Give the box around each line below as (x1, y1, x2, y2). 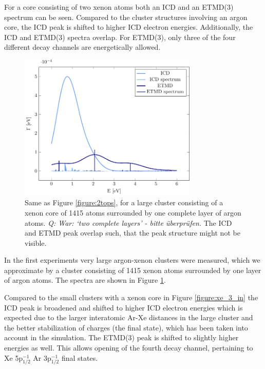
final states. (61, 352, 98, 363)
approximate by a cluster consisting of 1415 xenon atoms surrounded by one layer (4, 264, 261, 275)
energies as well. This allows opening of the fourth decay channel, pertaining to (4, 342, 253, 353)
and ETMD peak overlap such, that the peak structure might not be (25, 227, 240, 238)
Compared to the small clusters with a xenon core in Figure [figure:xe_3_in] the (4, 292, 258, 303)
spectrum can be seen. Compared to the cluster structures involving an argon (4, 11, 248, 22)
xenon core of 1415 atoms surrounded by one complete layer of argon (25, 207, 241, 218)
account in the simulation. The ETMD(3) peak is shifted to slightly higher (4, 332, 239, 343)
